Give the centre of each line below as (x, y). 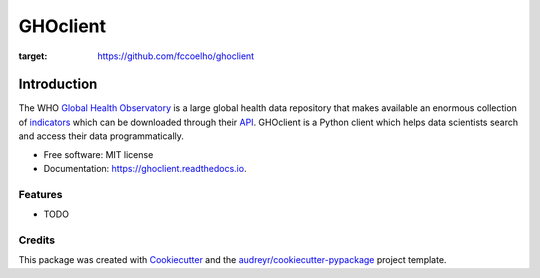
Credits (36, 240)
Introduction (58, 84)
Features (40, 194)
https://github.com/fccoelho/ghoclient (176, 56)
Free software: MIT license (98, 154)
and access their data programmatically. (101, 136)
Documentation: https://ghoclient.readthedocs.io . (145, 169)
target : (33, 56)
